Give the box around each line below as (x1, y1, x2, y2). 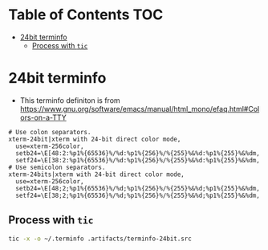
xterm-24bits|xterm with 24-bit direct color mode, (8, 170, 185, 178)
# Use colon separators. (8, 128, 91, 136)
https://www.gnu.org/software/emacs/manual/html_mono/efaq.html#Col (19, 104, 260, 113)
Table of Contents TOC (8, 6, 164, 24)
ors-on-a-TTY (19, 113, 67, 122)
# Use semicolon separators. (8, 163, 106, 171)
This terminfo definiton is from (19, 95, 120, 105)
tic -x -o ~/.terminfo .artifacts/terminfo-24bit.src (8, 235, 193, 243)
